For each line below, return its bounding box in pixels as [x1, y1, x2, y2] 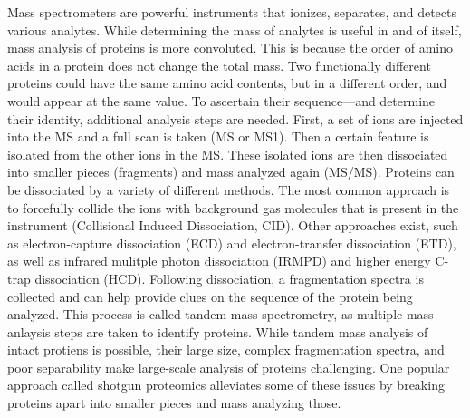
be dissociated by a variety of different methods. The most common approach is [7, 180, 450, 199]
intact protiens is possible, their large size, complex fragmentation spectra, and [7, 340, 445, 359]
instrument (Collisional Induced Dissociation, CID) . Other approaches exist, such [7, 216, 458, 235]
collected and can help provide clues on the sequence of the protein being [7, 287, 413, 306]
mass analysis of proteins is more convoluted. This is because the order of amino [7, 38, 453, 57]
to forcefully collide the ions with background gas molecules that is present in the [7, 198, 459, 217]
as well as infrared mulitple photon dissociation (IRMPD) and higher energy [7, 251, 431, 270]
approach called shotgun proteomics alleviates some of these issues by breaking [7, 375, 445, 394]
